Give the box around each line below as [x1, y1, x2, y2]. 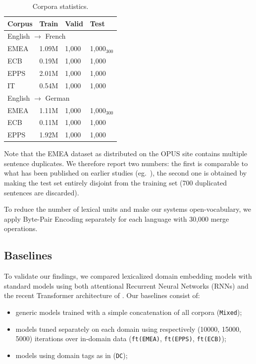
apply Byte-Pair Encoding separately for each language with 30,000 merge [4, 213, 229, 224]
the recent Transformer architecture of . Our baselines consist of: [4, 290, 200, 301]
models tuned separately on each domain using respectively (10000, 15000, [15, 323, 241, 334]
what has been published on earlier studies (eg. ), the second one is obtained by [4, 168, 247, 178]
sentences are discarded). [4, 187, 79, 197]
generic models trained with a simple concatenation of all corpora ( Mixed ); [15, 307, 242, 317]
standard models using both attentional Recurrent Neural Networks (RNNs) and [4, 280, 249, 291]
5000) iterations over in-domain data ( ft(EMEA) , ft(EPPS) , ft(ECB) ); [15, 333, 226, 344]
